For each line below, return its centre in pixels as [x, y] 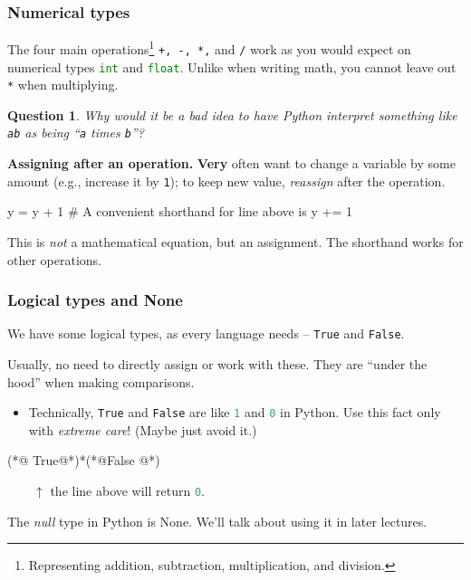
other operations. [55, 259]
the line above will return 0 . [128, 491]
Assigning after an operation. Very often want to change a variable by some [231, 163]
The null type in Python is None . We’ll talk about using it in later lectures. [217, 521]
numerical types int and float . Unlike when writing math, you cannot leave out [232, 67]
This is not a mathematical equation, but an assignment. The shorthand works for [235, 241]
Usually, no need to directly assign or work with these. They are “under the [217, 364]
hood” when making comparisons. [101, 381]
